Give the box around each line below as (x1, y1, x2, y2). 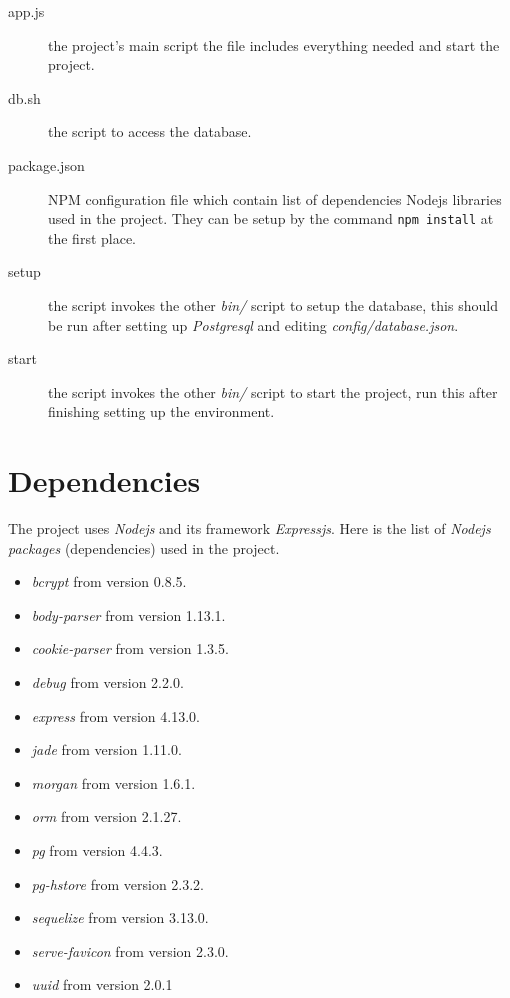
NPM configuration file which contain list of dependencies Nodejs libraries (48, 188, 502, 209)
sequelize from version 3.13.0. (31, 907, 209, 928)
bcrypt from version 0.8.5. (31, 571, 187, 592)
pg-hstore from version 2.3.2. (31, 873, 205, 894)
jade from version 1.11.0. (31, 739, 182, 760)
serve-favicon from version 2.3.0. (31, 940, 229, 961)
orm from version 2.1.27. (31, 806, 182, 827)
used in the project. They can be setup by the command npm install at (48, 208, 494, 229)
